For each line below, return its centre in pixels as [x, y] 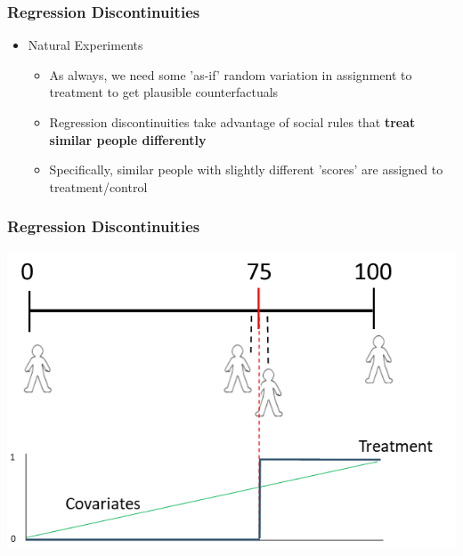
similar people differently [128, 139]
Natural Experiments [85, 45]
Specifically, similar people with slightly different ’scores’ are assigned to [246, 169]
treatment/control [98, 186]
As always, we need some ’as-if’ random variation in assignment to [231, 74]
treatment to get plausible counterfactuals [164, 92]
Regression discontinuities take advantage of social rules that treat [232, 122]
